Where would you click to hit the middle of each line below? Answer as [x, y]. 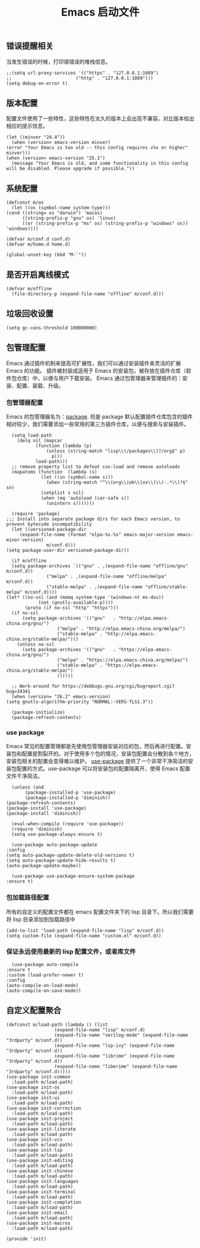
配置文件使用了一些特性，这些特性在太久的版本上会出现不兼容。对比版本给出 [100, 119]
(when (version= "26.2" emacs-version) [61, 696]
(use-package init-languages [42, 1181]
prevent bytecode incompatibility [49, 524]
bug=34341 [19, 691]
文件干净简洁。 [24, 776]
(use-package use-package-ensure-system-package [73, 876]
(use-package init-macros [38, 1223]
